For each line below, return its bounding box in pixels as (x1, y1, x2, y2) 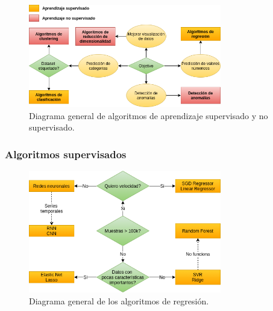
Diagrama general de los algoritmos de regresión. (29, 295, 209, 307)
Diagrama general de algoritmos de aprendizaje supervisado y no (29, 109, 268, 122)
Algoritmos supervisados (5, 146, 127, 161)
